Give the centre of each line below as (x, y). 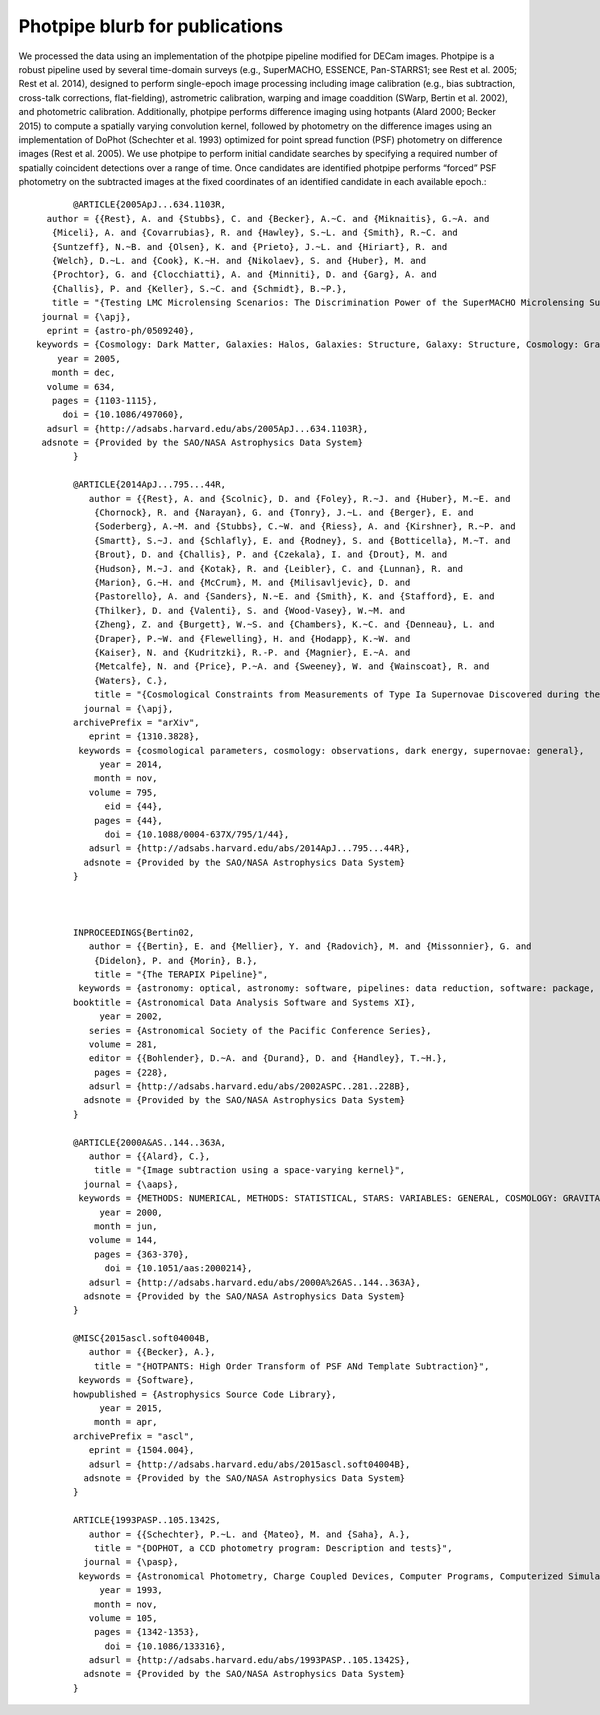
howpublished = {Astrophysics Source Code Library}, (205, 1394)
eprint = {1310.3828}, (144, 736)
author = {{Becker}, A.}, (152, 1352)
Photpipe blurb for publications (151, 26)
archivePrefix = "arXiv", (136, 722)
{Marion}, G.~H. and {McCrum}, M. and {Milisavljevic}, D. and (252, 582)
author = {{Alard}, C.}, (149, 1156)
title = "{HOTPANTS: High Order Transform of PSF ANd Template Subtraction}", (291, 1366)
